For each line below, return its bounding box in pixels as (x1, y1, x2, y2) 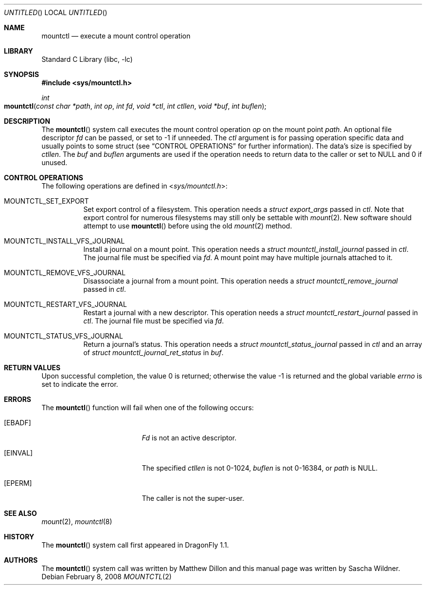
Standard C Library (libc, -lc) (41, 55, 133, 63)
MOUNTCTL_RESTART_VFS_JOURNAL (4, 300, 127, 308)
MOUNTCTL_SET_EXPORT (4, 197, 89, 205)
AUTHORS (4, 556, 38, 564)
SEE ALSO (4, 509, 37, 517)
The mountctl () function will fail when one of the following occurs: (41, 403, 254, 412)
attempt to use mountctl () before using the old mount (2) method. (83, 222, 292, 230)
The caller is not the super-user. (142, 494, 245, 502)
